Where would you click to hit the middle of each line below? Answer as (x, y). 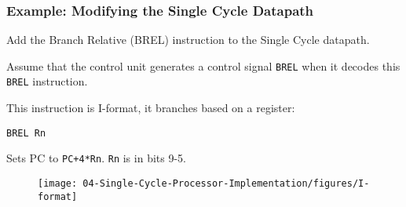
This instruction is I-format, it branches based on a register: (151, 108)
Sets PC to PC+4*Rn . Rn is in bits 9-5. (96, 158)
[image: (58, 184)
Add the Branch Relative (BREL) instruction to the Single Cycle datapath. (188, 40)
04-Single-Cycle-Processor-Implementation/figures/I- (226, 184)
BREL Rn (26, 133)
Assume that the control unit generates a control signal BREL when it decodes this (203, 65)
